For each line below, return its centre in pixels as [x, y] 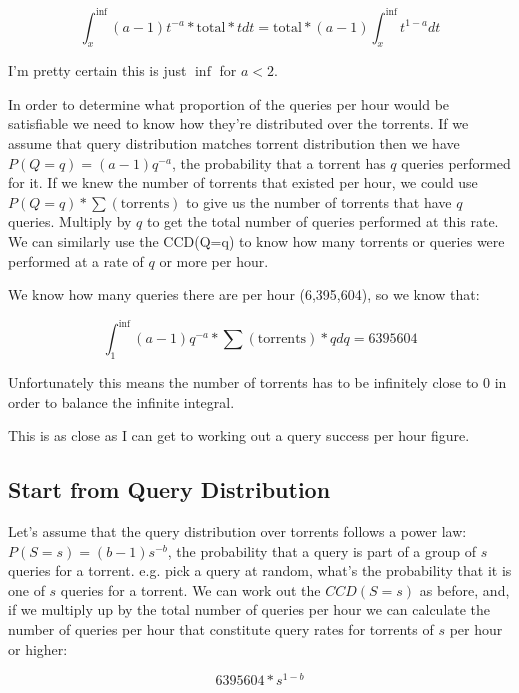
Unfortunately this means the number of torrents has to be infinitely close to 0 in [257, 382]
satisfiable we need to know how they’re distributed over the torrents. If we [238, 123]
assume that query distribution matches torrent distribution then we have [234, 143]
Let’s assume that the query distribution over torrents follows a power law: [237, 531]
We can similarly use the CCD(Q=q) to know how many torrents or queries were [256, 241]
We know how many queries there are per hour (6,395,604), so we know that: [244, 294]
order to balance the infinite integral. [121, 401]
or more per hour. [214, 260]
